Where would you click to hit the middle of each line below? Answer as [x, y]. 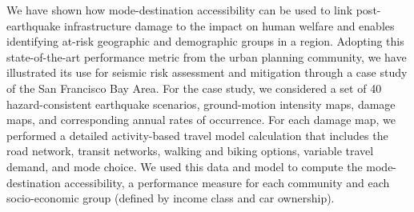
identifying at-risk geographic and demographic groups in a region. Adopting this [205, 41]
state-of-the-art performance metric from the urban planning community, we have [207, 56]
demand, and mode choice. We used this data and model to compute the [185, 166]
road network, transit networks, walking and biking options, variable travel [190, 151]
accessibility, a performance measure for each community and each [227, 182]
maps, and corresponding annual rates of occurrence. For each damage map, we [201, 120]
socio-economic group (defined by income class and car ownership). [171, 198]
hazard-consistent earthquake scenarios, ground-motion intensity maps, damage [201, 104]
